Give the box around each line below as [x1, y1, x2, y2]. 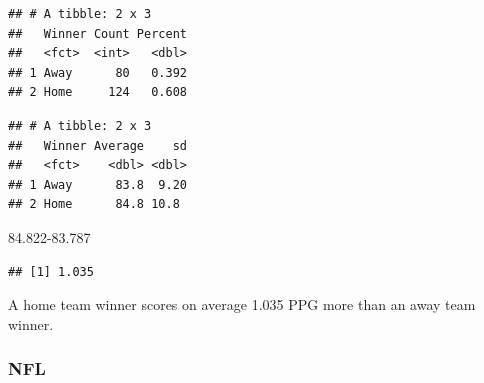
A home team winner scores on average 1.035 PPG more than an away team [8, 294, 476, 315]
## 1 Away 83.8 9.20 [8, 177, 187, 192]
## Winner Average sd [8, 138, 187, 153]
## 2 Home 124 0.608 [8, 85, 187, 100]
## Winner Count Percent [8, 26, 187, 41]
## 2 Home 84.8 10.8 [8, 197, 180, 212]
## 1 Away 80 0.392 [8, 65, 187, 80]
